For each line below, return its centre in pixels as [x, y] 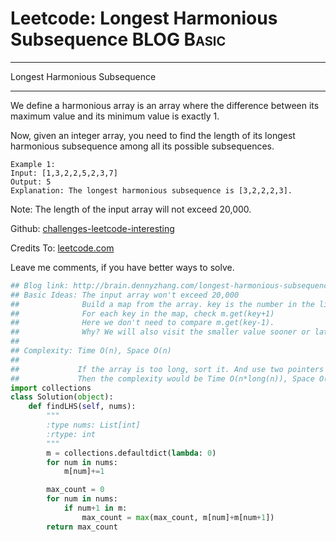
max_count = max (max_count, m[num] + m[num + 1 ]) [178, 517]
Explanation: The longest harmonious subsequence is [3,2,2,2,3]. [151, 190]
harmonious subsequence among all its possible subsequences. [142, 146]
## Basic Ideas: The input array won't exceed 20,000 [125, 295]
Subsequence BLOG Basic [118, 39]
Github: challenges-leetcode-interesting [92, 228]
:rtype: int [71, 434]
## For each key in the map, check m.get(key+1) [142, 313]
